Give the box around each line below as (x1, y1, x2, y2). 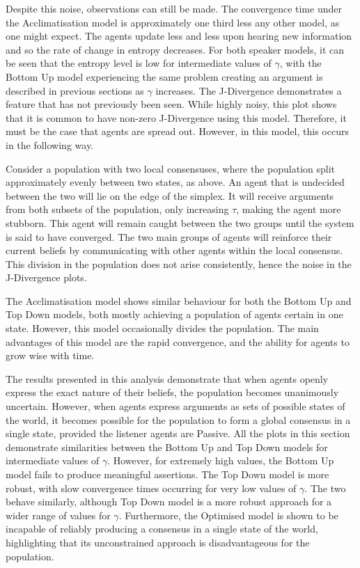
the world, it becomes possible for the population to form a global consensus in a (6, 412, 351, 427)
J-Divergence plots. (6, 270, 87, 285)
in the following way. (6, 137, 94, 152)
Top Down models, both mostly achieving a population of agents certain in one (6, 307, 343, 322)
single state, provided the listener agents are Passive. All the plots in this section (6, 426, 350, 441)
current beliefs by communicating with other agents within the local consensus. (6, 243, 343, 258)
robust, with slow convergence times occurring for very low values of (6, 480, 297, 495)
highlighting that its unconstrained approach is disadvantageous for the (6, 535, 310, 549)
